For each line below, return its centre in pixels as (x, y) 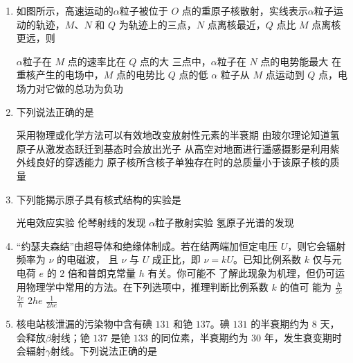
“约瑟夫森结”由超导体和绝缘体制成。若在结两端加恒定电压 (147, 245)
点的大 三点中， (175, 61)
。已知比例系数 (267, 259)
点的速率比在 (97, 61)
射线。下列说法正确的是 (104, 351)
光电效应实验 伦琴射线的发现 (81, 222)
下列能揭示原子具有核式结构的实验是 (99, 199)
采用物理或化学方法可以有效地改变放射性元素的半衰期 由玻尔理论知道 (173, 135)
